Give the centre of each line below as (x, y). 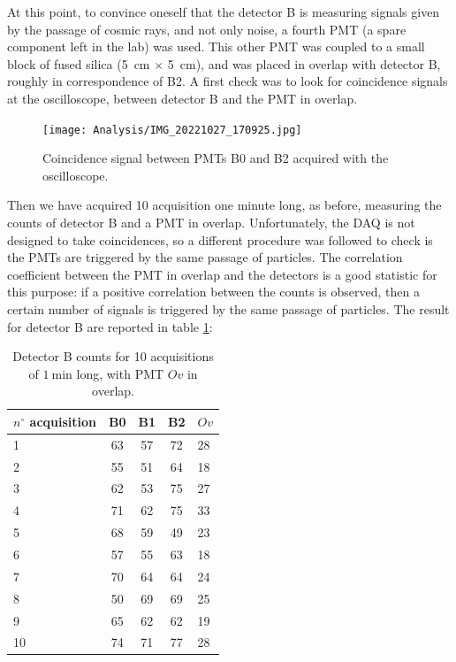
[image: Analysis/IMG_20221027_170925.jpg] (172, 130)
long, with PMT (120, 373)
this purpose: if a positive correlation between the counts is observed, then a (213, 292)
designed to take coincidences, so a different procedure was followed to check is (220, 239)
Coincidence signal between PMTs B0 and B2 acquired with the (216, 158)
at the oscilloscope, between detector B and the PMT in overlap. (182, 98)
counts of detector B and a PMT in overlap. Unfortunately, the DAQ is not (211, 222)
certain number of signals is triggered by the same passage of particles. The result (228, 308)
